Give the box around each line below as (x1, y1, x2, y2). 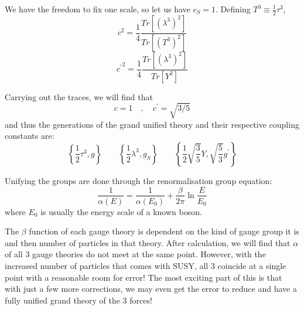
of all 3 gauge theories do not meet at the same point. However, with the (5, 248, 266, 260)
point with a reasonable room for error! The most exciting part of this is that (5, 271, 282, 283)
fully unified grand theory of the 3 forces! (5, 294, 152, 306)
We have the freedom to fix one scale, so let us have (5, 3, 190, 15)
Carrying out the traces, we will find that (5, 90, 153, 103)
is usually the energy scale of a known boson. (40, 205, 202, 217)
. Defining (215, 3, 251, 15)
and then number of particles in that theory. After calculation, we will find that (5, 236, 291, 248)
